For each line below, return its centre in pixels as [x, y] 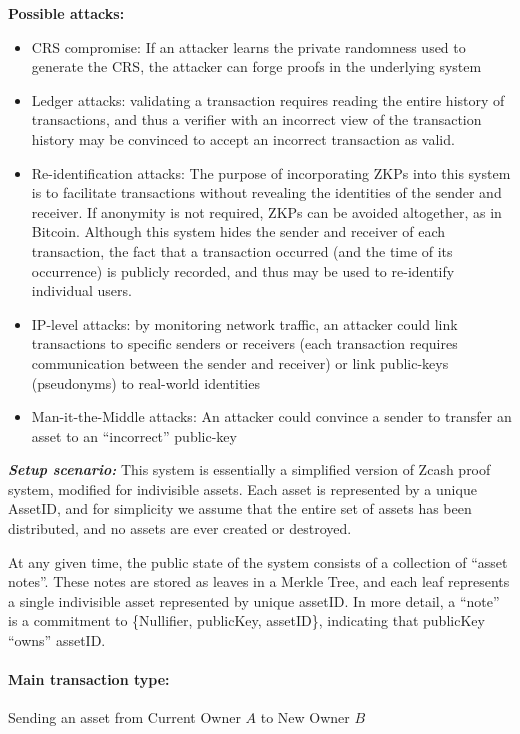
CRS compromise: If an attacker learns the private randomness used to [248, 46]
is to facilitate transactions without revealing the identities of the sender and [266, 192]
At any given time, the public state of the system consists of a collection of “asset [258, 561]
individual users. [81, 290]
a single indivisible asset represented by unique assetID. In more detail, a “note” [254, 600]
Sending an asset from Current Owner [124, 717]
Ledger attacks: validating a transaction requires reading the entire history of [268, 99]
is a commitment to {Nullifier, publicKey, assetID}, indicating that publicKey [246, 620]
